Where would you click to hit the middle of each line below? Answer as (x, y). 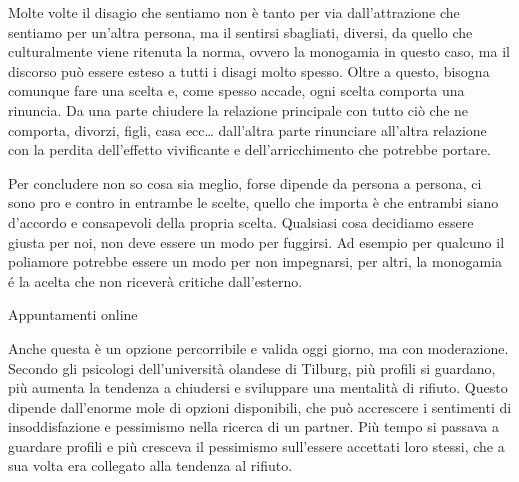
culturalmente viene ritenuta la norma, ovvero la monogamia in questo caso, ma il (259, 51)
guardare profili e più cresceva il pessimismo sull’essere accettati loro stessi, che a (256, 445)
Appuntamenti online (73, 314)
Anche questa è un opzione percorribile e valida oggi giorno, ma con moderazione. (258, 347)
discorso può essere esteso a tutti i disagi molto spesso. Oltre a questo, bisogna (249, 70)
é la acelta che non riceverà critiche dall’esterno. (155, 280)
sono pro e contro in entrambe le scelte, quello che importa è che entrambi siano (253, 202)
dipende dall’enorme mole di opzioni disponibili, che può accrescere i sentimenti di (260, 406)
